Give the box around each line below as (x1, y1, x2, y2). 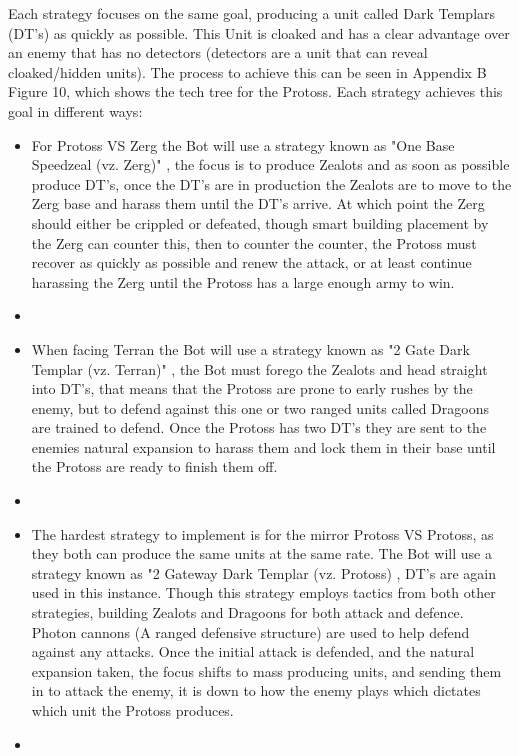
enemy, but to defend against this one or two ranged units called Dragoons (31, 397, 489, 418)
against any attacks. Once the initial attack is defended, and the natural (31, 641, 475, 662)
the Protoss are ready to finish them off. (31, 456, 278, 477)
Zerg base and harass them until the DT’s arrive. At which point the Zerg (31, 193, 485, 214)
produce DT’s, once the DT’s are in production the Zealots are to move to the (31, 173, 512, 194)
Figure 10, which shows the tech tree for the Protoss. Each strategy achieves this (8, 81, 503, 102)
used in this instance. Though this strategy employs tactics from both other (31, 582, 496, 603)
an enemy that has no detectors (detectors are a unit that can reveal (8, 42, 428, 63)
